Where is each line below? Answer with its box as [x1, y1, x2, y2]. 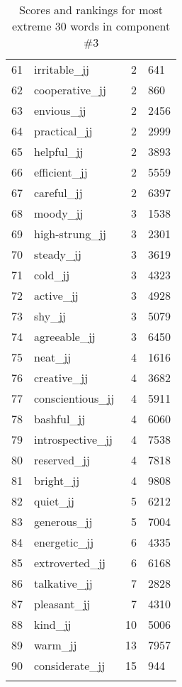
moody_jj [34, 205, 84, 221]
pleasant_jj [34, 596, 91, 612]
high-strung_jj [34, 225, 106, 242]
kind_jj [34, 616, 72, 632]
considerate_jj [34, 657, 106, 674]
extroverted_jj [34, 554, 106, 571]
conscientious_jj [34, 390, 115, 406]
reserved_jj [34, 452, 90, 468]
